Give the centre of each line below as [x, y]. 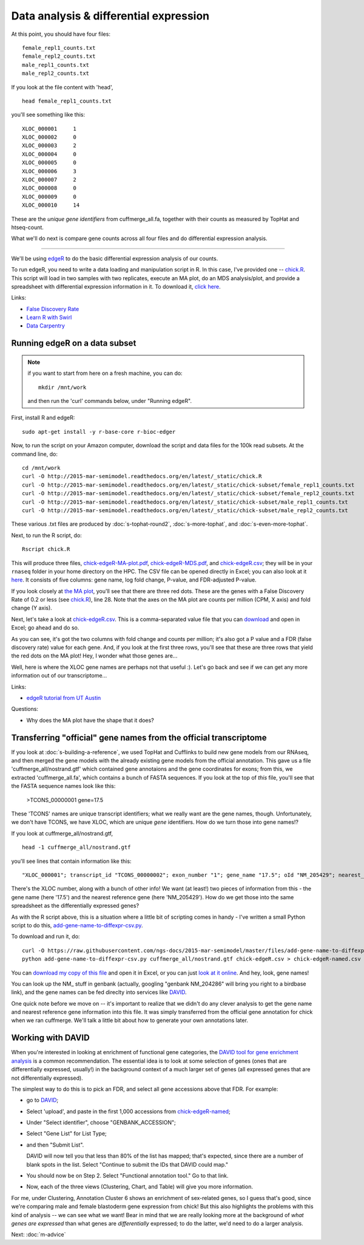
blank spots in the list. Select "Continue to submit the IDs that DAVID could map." [127, 1164]
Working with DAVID [51, 1038]
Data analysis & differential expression [110, 16]
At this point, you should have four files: [61, 34]
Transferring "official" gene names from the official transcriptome [139, 737]
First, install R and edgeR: [43, 418]
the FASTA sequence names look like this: [63, 786]
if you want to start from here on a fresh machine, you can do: [105, 373]
